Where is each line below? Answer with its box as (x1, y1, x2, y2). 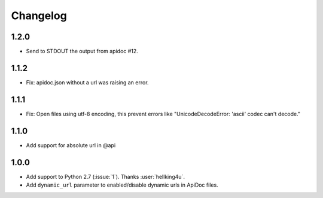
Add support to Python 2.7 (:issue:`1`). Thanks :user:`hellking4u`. (26, 173, 185, 180)
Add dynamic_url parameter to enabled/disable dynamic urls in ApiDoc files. (26, 181, 218, 188)
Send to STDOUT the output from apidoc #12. (26, 48, 139, 55)
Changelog (11, 9, 67, 22)
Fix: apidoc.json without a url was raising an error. (26, 78, 149, 86)
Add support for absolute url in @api (26, 141, 116, 149)
